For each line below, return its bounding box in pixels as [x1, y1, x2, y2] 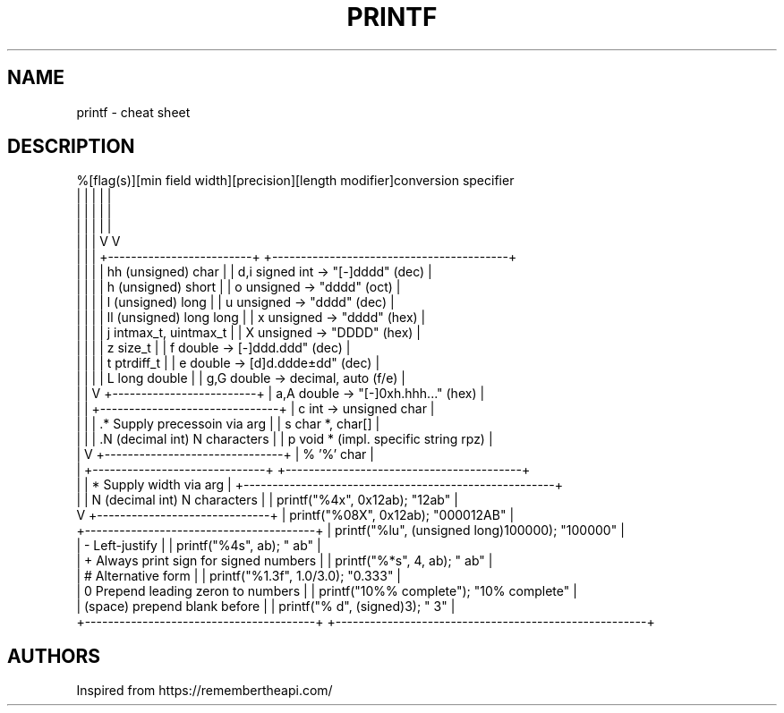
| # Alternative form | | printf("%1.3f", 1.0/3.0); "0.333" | [76, 568, 402, 584]
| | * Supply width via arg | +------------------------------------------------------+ [76, 477, 563, 493]
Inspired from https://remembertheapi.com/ [76, 683, 333, 699]
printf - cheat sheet [76, 104, 191, 120]
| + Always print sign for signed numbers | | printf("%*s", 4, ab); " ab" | [76, 553, 493, 569]
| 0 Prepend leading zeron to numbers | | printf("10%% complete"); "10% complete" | [76, 583, 577, 599]
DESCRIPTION [7, 135, 135, 158]
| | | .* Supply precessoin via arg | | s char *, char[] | [76, 416, 380, 432]
